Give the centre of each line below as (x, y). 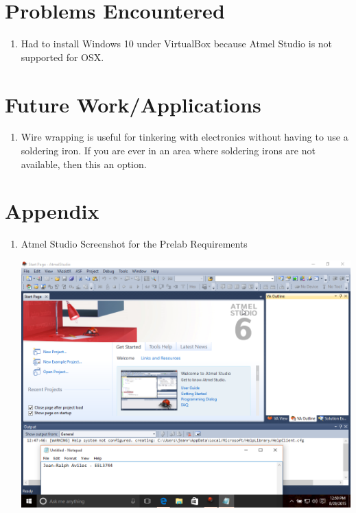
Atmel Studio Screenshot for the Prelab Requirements (134, 244)
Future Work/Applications (133, 104)
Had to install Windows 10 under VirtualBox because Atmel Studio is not (177, 44)
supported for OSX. (62, 57)
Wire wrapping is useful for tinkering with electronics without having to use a (185, 137)
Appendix (52, 211)
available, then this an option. (84, 164)
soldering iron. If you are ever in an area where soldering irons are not (168, 151)
